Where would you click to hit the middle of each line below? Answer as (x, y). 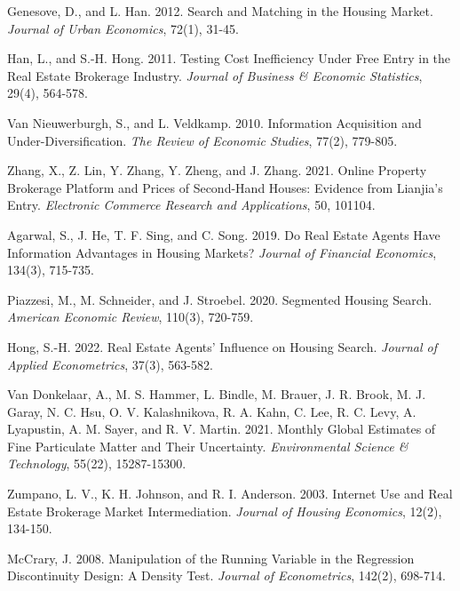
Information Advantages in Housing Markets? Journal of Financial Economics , (222, 252)
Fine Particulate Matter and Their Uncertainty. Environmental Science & (208, 446)
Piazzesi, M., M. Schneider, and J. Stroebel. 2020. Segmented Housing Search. (220, 299)
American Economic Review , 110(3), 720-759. (131, 317)
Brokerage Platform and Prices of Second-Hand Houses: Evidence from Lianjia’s (225, 187)
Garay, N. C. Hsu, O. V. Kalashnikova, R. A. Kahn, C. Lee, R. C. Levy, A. (212, 411)
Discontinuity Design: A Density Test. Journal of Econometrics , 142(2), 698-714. (226, 575)
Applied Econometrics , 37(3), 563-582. (110, 364)
